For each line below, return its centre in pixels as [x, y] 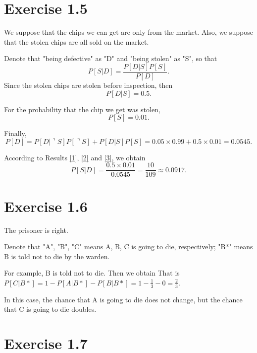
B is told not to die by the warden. [57, 256]
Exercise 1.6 [46, 206]
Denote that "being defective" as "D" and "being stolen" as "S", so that [111, 58]
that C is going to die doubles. [50, 309]
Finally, [15, 133]
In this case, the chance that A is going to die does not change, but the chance [123, 299]
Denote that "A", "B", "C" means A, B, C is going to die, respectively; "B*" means [128, 247]
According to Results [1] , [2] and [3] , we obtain [75, 157]
